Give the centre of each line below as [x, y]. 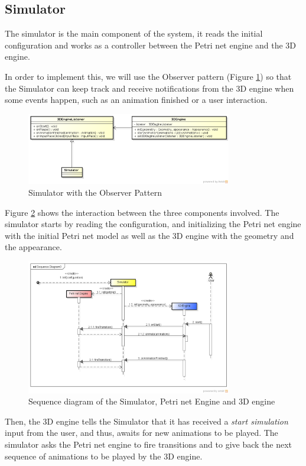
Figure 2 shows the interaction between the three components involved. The [142, 212]
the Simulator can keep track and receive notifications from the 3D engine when [149, 88]
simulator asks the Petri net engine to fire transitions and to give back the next [149, 444]
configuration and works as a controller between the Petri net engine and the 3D [151, 45]
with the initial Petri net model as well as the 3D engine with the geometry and [149, 235]
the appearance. [33, 247]
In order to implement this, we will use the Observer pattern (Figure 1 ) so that [148, 76]
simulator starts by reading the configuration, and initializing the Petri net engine [153, 224]
